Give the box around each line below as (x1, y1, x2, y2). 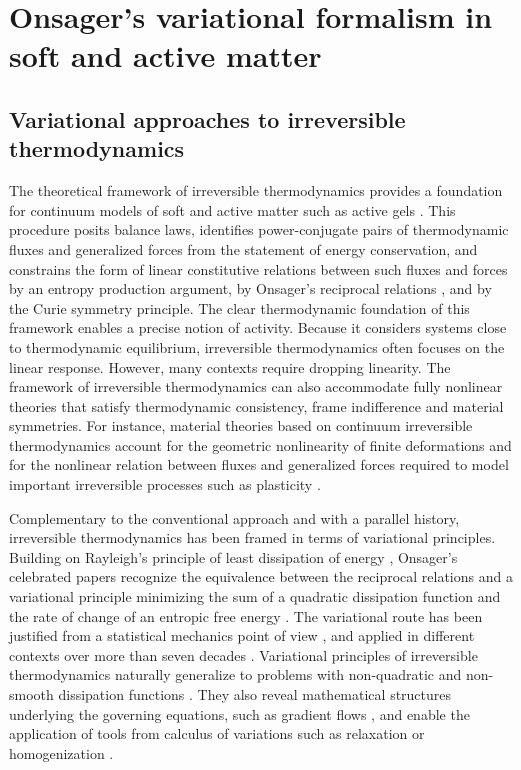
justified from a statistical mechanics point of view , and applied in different (9, 625, 475, 646)
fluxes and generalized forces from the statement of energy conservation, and (9, 238, 478, 259)
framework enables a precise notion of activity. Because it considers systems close (9, 317, 507, 338)
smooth (9, 684, 54, 704)
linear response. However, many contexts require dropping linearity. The (9, 356, 451, 377)
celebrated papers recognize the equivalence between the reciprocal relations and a (9, 566, 513, 587)
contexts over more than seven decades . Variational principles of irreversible (9, 644, 478, 665)
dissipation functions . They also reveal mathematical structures (58, 684, 452, 704)
